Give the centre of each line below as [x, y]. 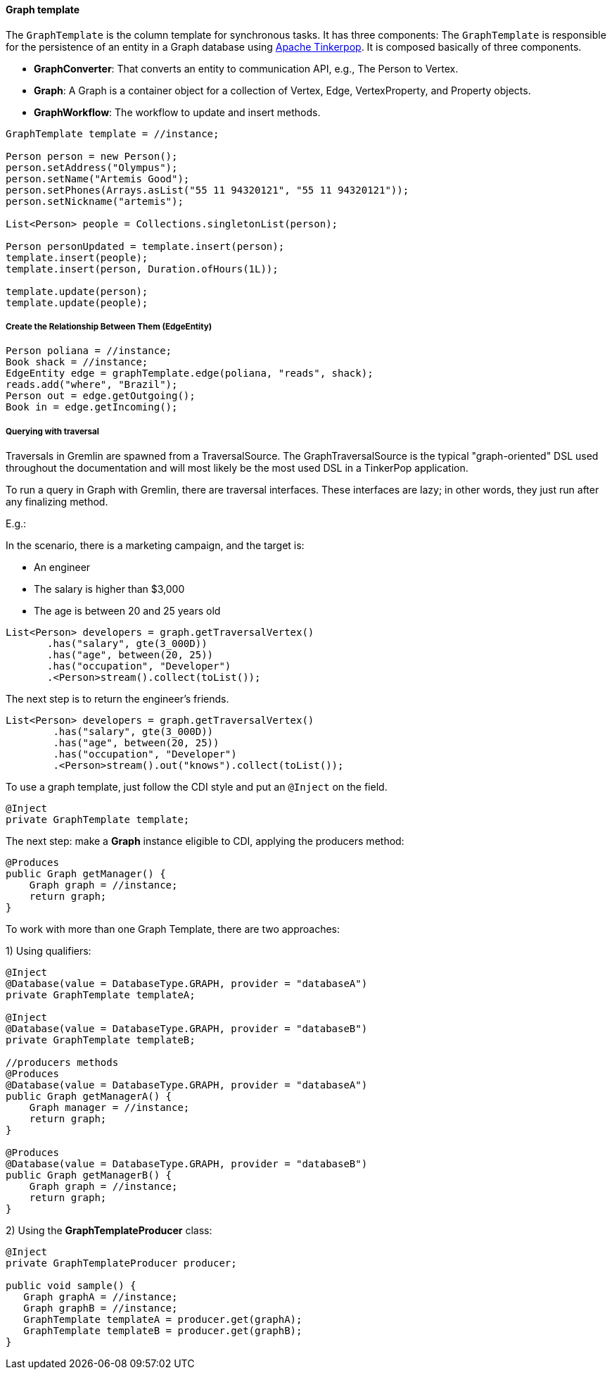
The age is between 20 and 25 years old [127, 611]
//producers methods [62, 1063]
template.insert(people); [77, 257]
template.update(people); [77, 302]
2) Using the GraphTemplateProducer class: [109, 1231]
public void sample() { [71, 1286]
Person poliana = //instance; [89, 351]
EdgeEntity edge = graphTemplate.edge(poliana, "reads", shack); [190, 373]
